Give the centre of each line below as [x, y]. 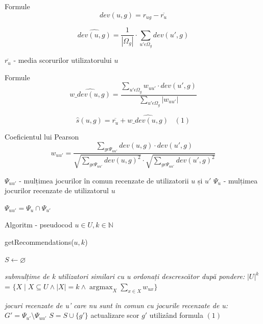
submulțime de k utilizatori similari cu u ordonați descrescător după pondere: [125, 276]
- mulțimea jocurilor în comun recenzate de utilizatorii [104, 180]
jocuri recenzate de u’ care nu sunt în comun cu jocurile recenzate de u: [116, 305]
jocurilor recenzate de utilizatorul [57, 190]
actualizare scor [115, 315]
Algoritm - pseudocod [39, 225]
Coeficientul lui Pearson [42, 137]
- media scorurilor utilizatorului [63, 60]
